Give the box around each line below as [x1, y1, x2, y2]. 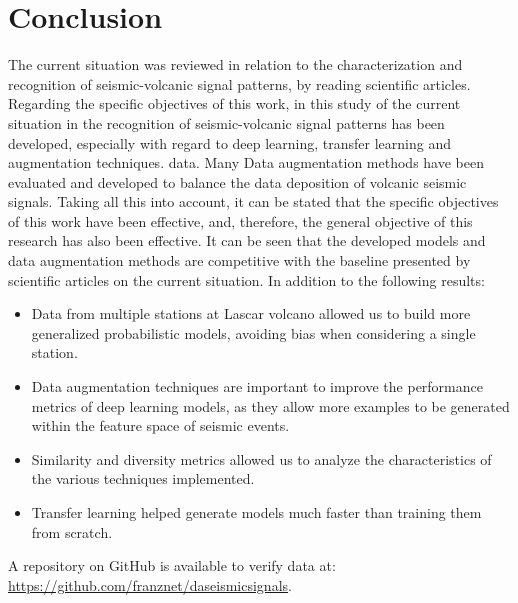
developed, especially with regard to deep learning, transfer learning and [8, 132, 451, 153]
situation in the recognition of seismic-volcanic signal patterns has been [8, 112, 445, 133]
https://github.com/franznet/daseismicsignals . [8, 574, 292, 595]
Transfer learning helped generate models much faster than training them [31, 502, 482, 522]
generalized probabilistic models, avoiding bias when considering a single [31, 322, 476, 343]
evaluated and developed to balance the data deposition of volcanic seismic [8, 171, 467, 192]
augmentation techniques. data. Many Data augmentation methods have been [8, 152, 484, 173]
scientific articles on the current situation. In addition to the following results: [8, 269, 485, 290]
